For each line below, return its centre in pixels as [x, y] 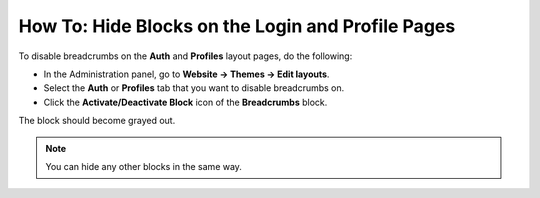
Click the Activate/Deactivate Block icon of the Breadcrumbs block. [185, 102]
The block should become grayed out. [97, 121]
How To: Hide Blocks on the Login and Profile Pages [237, 26]
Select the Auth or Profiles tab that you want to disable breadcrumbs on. [194, 88]
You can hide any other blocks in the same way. [143, 166]
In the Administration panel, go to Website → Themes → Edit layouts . [186, 74]
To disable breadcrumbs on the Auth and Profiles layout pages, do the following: [185, 56]
